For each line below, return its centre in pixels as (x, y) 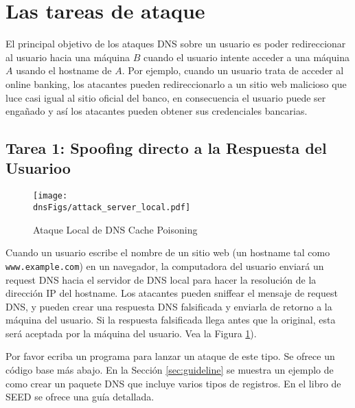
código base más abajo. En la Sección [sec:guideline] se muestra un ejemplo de (170, 370)
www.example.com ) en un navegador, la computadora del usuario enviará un (165, 265)
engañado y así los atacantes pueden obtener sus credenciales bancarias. (157, 111)
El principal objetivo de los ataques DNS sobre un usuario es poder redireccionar (176, 44)
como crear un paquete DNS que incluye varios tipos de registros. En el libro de (173, 383)
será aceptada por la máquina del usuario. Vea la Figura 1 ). (131, 333)
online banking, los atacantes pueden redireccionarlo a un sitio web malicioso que (176, 83)
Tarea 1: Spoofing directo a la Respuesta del (166, 148)
